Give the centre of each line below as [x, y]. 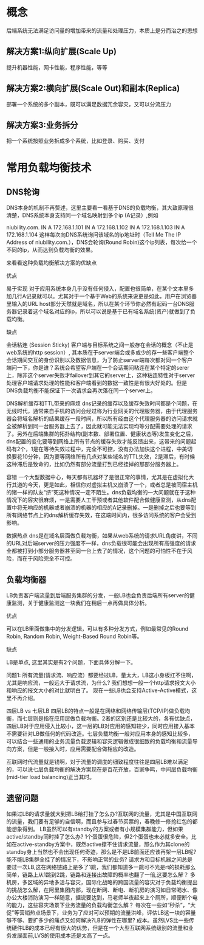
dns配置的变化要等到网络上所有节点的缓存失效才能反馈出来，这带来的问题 [99, 441]
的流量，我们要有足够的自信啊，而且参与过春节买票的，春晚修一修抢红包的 [99, 821]
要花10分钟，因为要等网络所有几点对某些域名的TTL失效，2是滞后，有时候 [103, 457]
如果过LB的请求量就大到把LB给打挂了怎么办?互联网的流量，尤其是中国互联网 [102, 814]
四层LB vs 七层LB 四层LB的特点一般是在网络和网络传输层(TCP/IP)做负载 [96, 711]
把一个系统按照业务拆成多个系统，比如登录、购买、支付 [75, 141]
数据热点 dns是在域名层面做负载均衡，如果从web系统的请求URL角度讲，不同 [102, 536]
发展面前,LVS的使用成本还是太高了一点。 [62, 935]
